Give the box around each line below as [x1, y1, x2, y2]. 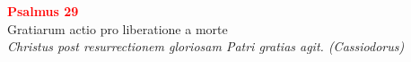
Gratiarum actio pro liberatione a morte [7, 19, 228, 38]
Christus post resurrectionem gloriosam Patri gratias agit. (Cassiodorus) [7, 37, 405, 56]
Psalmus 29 [7, 2, 79, 20]
